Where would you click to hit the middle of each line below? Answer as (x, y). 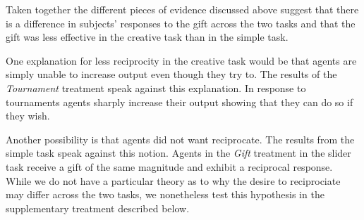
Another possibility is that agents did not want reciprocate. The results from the (180, 139)
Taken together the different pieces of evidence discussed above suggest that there (182, 9)
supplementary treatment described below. (98, 208)
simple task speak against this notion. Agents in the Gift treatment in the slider (178, 153)
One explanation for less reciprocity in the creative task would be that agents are (181, 60)
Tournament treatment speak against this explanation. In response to (156, 88)
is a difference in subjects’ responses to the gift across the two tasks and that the (181, 23)
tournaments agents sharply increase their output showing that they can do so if (180, 102)
